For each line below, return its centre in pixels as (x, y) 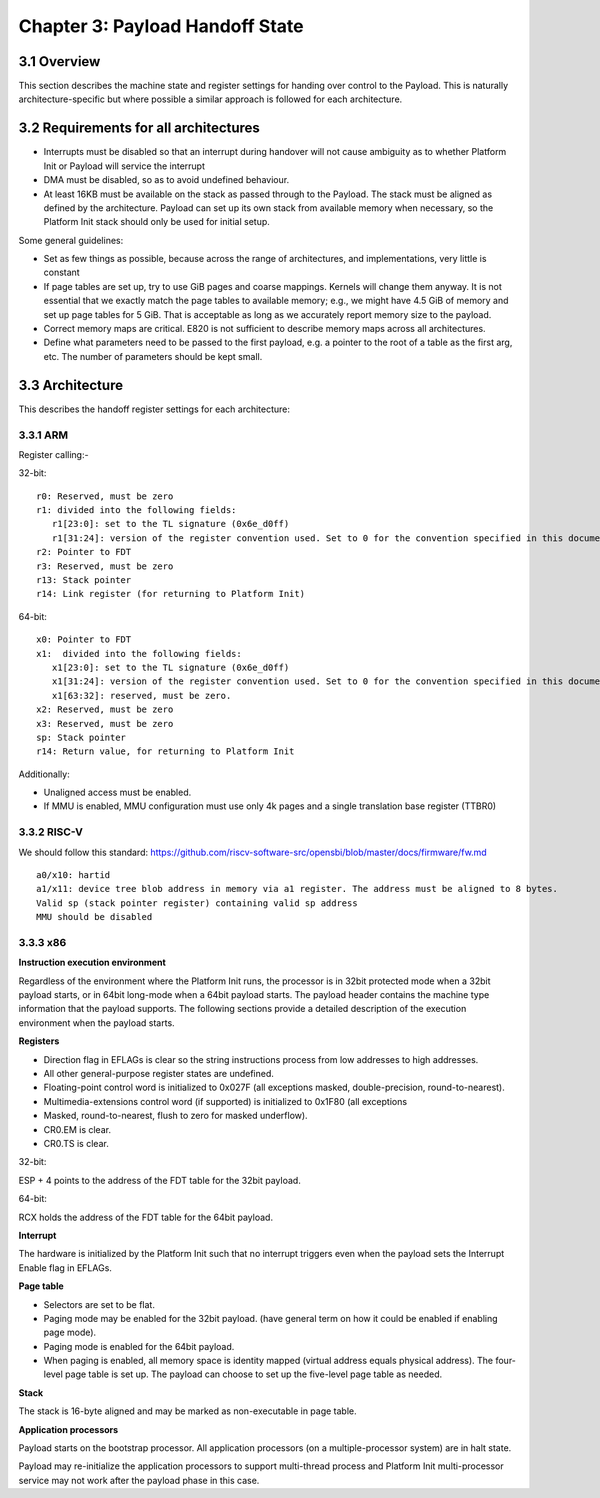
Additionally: (44, 774)
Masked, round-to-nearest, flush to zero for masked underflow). (176, 1116)
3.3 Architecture (71, 385)
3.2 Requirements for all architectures (139, 128)
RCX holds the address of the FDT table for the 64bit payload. (146, 1217)
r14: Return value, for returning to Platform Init (165, 751)
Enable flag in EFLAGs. (65, 1267)
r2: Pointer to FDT (84, 552)
